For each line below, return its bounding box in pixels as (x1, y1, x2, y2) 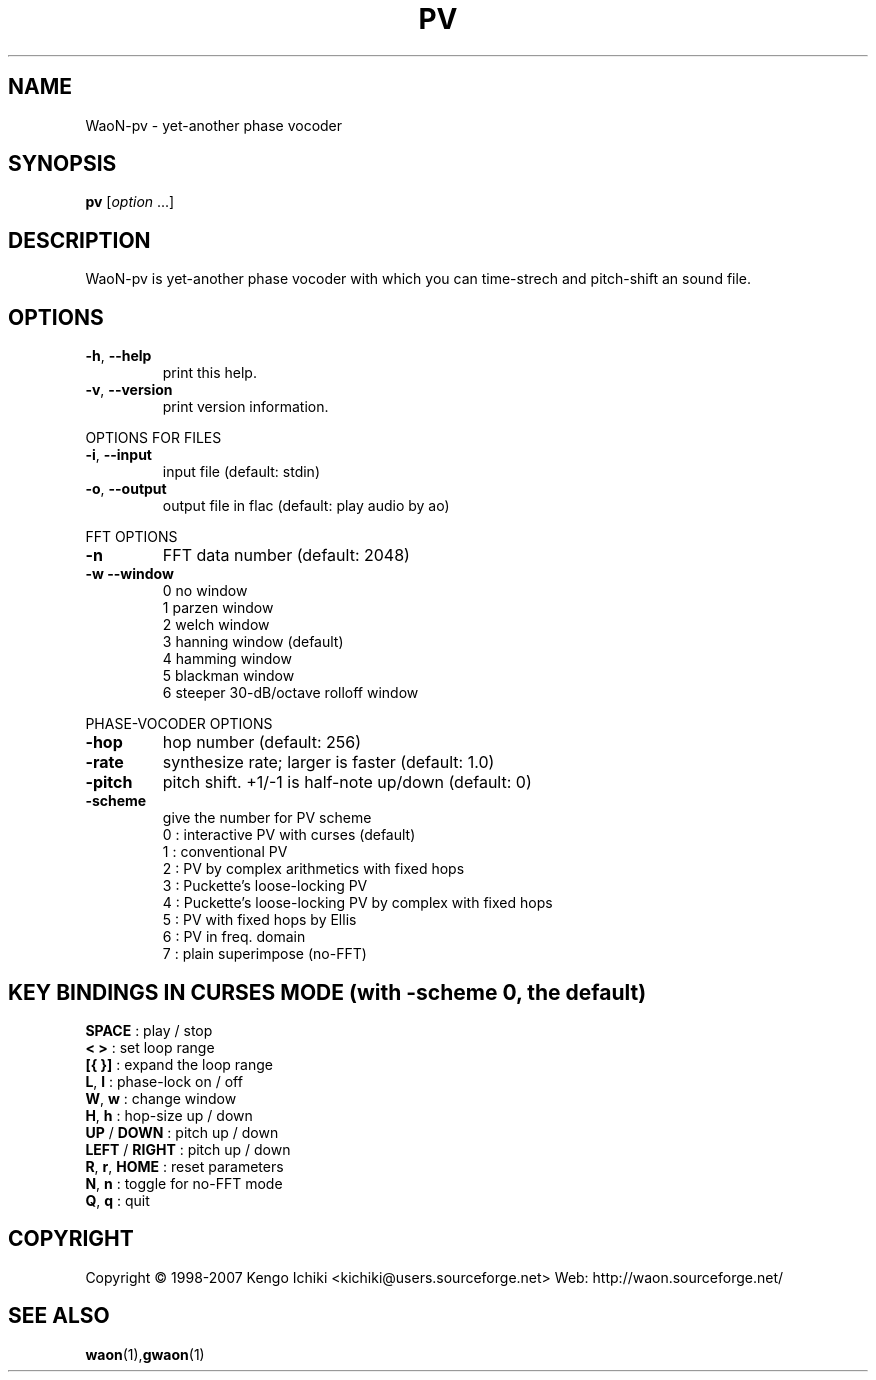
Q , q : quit (85, 1191, 150, 1209)
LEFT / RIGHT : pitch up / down (85, 1140, 291, 1158)
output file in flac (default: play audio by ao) (162, 497, 450, 515)
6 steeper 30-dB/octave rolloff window (162, 684, 419, 702)
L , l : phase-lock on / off (85, 1072, 243, 1090)
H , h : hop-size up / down (85, 1106, 253, 1124)
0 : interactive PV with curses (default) (162, 826, 416, 844)
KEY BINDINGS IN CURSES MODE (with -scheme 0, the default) (8, 979, 647, 1005)
